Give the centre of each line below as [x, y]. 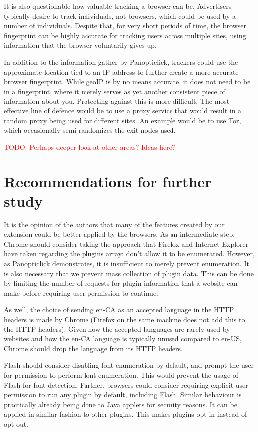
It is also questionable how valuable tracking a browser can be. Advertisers [118, 6]
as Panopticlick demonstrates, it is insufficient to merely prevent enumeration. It [127, 263]
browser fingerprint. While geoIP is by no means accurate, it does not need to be [127, 81]
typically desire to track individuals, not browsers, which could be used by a [120, 16]
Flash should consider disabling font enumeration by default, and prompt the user [129, 365]
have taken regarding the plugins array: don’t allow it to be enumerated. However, [129, 254]
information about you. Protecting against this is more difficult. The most [117, 101]
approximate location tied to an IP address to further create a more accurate [121, 71]
